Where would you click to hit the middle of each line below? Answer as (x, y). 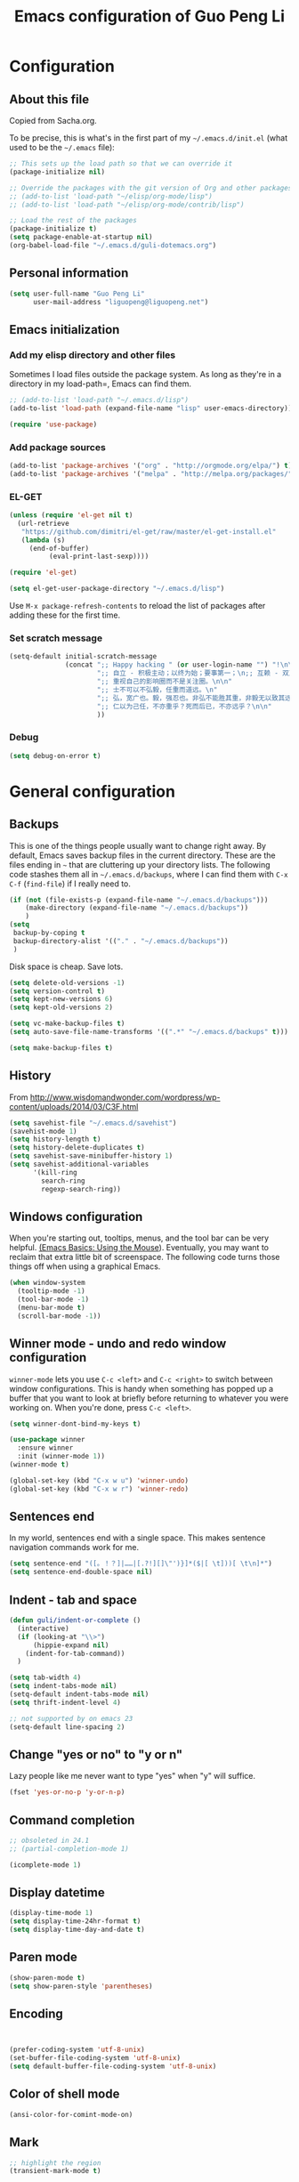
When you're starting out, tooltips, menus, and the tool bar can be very (139, 1238)
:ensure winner (45, 1448)
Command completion (72, 1820)
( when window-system (48, 1283)
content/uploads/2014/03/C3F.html (74, 1106)
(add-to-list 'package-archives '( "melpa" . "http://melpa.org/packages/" (151, 473)
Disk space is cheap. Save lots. (66, 966)
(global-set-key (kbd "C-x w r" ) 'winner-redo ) (99, 1489)
